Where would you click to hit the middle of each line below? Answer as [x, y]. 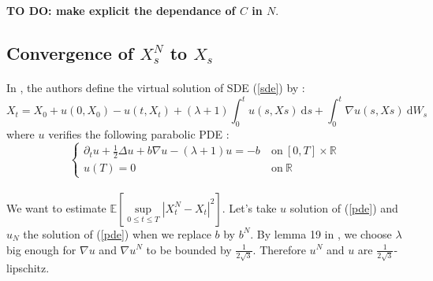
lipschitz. [28, 268]
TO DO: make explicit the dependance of [121, 10]
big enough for [41, 249]
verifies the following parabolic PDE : [139, 133]
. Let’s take [249, 207]
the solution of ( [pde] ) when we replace [117, 233]
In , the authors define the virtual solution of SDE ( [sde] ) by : [156, 87]
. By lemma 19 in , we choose [321, 233]
